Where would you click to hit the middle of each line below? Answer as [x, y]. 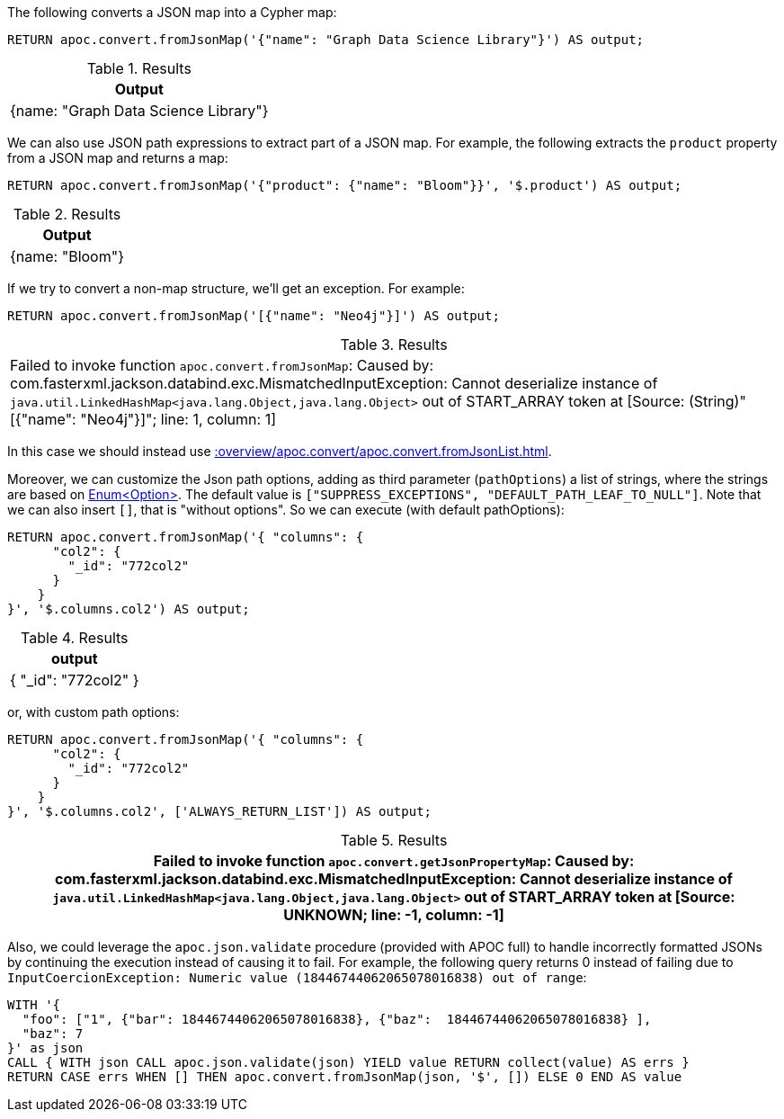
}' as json [45, 1048]
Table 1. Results [139, 68]
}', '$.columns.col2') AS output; [129, 609]
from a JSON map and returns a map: [118, 158]
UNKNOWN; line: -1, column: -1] [394, 915]
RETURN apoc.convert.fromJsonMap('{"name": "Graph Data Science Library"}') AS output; [326, 40]
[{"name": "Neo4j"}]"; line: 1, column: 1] [143, 419]
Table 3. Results [394, 345]
